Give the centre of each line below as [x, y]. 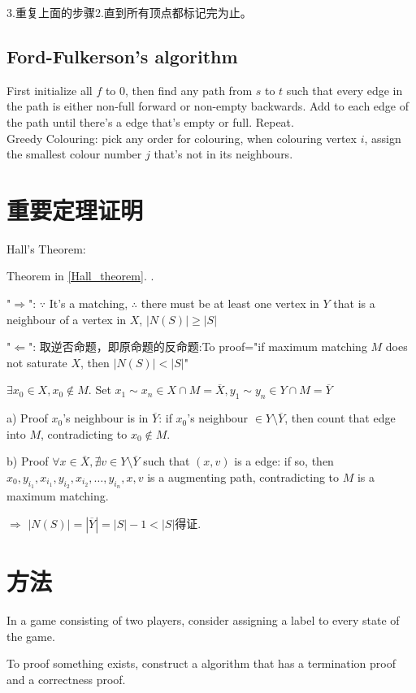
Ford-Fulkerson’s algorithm [122, 56]
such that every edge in [344, 90]
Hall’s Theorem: [46, 248]
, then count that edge [340, 418]
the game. [31, 636]
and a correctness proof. [66, 679]
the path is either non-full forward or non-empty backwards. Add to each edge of [208, 106]
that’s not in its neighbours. [223, 154]
